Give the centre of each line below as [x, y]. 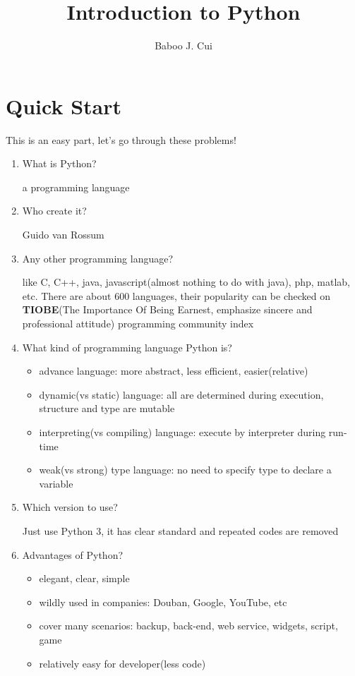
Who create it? [54, 211]
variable [56, 483]
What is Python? [59, 163]
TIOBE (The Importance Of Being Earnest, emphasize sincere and [167, 309]
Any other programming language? [98, 258]
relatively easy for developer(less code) [122, 663]
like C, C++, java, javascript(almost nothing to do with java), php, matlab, [186, 282]
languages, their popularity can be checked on [231, 295]
